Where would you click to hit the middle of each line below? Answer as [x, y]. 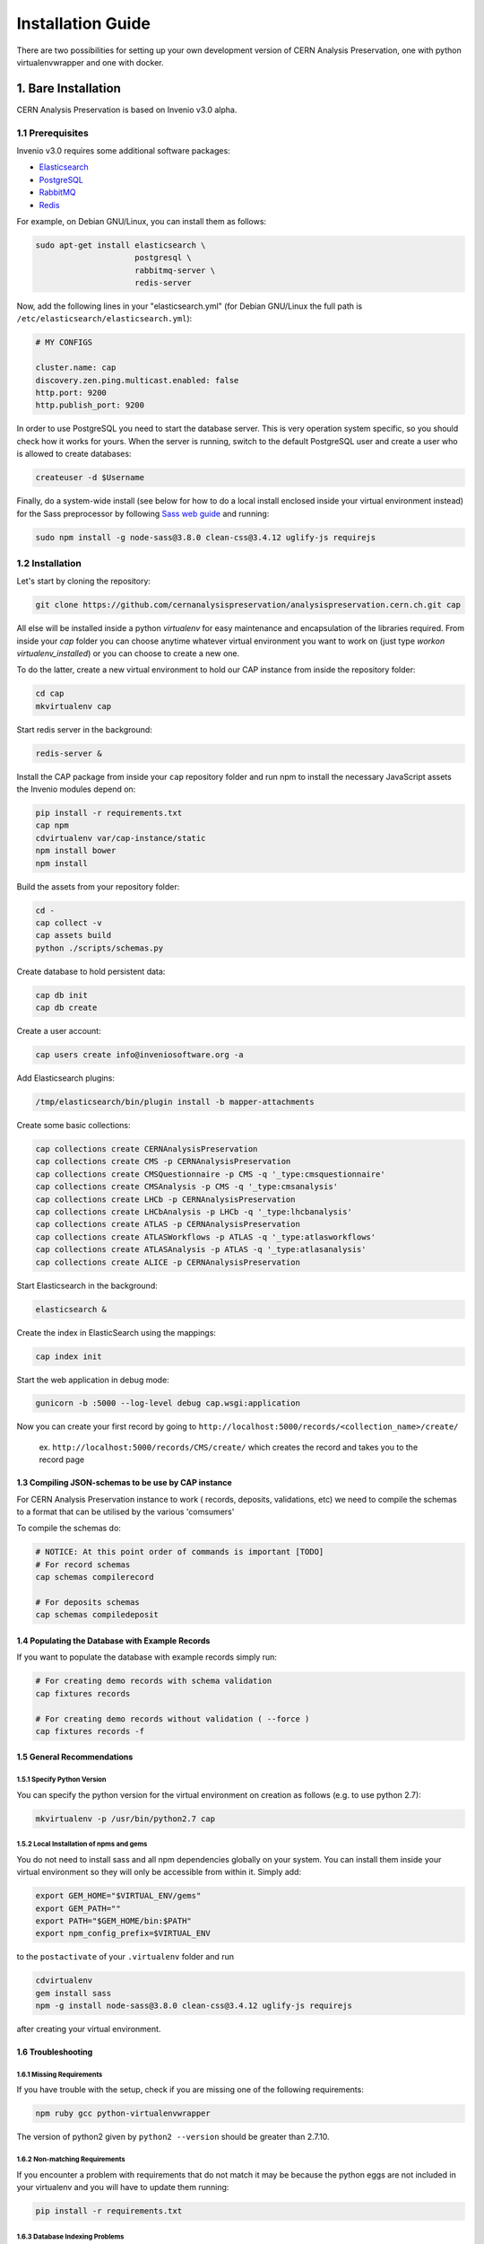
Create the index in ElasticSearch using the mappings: [117, 1332]
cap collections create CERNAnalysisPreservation [147, 1149]
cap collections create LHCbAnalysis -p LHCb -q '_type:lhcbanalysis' [194, 1212]
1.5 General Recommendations [75, 1757]
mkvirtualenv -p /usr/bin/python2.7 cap [125, 1819]
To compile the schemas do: [69, 1528]
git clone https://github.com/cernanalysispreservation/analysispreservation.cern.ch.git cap [248, 605]
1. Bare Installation [69, 88]
